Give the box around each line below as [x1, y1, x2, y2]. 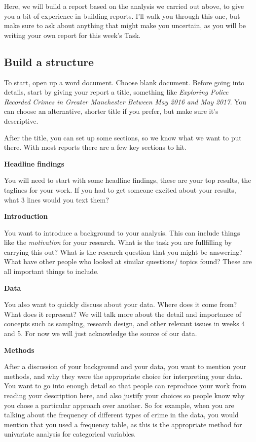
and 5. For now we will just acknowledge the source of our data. [4, 328, 197, 339]
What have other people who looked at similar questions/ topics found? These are [4, 256, 252, 267]
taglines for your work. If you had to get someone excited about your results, [4, 184, 236, 195]
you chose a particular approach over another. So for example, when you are [4, 400, 234, 410]
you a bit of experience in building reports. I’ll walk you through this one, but [4, 10, 240, 21]
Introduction [4, 211, 48, 221]
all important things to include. [4, 266, 99, 276]
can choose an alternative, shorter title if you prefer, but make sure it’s [4, 106, 219, 116]
